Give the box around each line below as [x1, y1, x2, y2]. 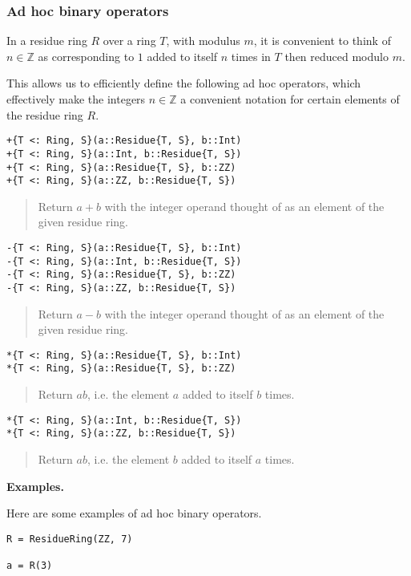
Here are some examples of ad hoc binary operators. [6, 505, 262, 521]
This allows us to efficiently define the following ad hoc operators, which [6, 75, 361, 91]
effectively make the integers [6, 91, 146, 107]
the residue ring [6, 106, 83, 123]
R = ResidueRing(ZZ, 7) [6, 533, 133, 545]
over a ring [103, 32, 156, 49]
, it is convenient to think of [253, 32, 391, 49]
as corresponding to [38, 47, 135, 64]
